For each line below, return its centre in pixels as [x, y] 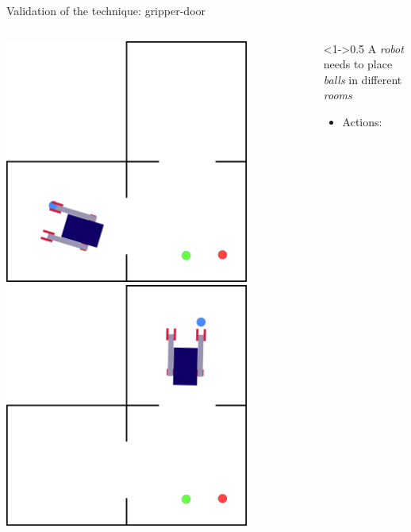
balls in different [363, 79]
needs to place [358, 64]
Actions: [362, 121]
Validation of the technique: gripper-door [106, 10]
